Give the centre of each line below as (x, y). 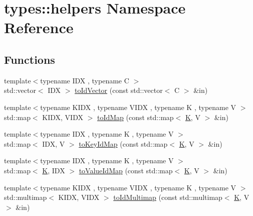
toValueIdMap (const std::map (126, 170)
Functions (30, 59)
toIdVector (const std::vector (119, 90)
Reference (39, 27)
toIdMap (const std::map (135, 117)
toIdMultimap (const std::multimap (168, 197)
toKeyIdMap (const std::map (123, 143)
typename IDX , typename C (85, 80)
